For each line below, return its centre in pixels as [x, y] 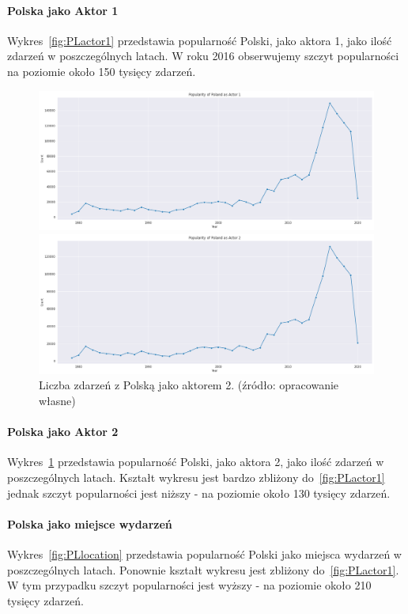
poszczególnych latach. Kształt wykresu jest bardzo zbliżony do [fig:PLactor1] [196, 477]
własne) [57, 400]
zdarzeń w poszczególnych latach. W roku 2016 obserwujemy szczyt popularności [203, 56]
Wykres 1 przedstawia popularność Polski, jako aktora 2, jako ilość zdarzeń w [196, 462]
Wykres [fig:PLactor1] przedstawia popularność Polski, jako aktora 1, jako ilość [200, 40]
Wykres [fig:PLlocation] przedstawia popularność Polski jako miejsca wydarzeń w [204, 553]
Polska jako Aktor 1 [63, 10]
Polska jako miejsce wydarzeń [90, 523]
